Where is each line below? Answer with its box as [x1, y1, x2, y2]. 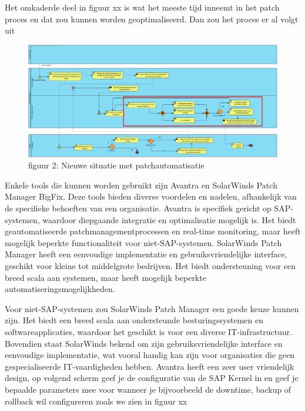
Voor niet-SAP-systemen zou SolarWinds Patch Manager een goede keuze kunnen [5, 302, 299, 314]
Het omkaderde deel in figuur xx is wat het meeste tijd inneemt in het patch [5, 1, 280, 13]
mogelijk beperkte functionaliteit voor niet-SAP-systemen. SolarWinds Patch [5, 236, 282, 248]
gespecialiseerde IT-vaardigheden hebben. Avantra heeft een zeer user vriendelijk [5, 360, 294, 372]
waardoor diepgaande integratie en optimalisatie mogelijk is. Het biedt [42, 213, 296, 226]
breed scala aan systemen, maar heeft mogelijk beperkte [5, 271, 206, 283]
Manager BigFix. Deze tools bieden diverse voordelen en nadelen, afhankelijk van [5, 190, 297, 203]
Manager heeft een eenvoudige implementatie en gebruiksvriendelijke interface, [5, 248, 287, 260]
